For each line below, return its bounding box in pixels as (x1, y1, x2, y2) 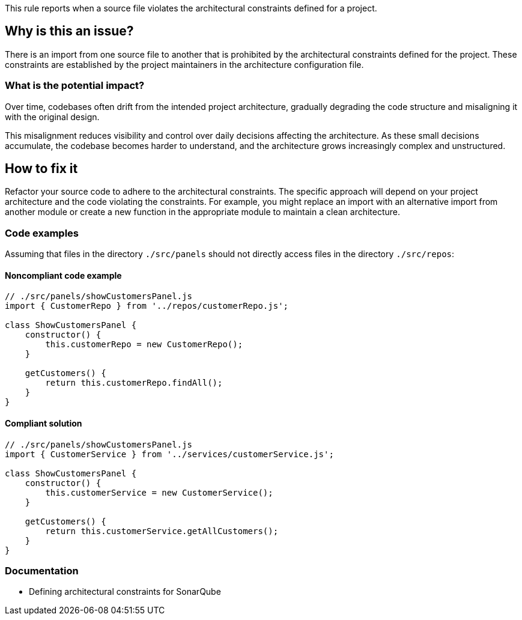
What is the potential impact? (5, 79, 145, 92)
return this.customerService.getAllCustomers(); (45, 526, 279, 536)
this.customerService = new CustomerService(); (45, 487, 273, 497)
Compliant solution (5, 418, 82, 429)
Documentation (5, 565, 79, 577)
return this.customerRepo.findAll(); (45, 378, 223, 388)
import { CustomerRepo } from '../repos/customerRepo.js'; (5, 301, 289, 311)
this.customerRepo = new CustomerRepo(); (45, 339, 243, 350)
